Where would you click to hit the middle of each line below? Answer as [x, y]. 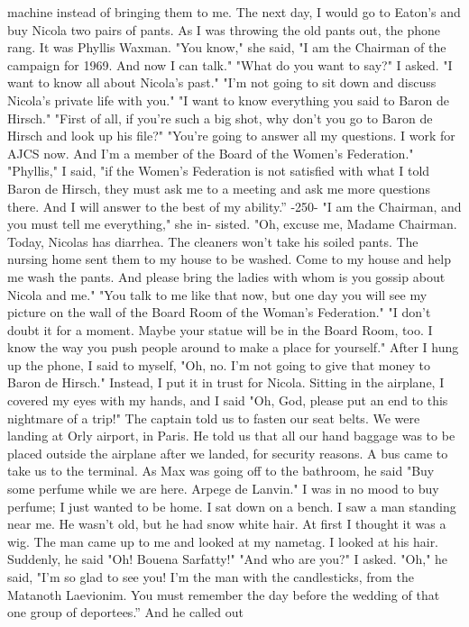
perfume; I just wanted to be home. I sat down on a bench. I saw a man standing [232, 506]
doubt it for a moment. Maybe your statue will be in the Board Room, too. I [220, 329]
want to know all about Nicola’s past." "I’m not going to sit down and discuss [222, 82]
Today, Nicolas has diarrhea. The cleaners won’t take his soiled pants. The [213, 241]
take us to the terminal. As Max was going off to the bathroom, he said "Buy [221, 471]
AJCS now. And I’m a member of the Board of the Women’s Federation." [211, 153]
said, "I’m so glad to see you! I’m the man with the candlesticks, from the [211, 577]
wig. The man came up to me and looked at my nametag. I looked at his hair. [223, 541]
